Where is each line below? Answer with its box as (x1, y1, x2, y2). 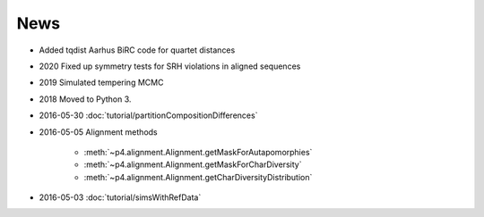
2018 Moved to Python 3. (39, 94, 132, 104)
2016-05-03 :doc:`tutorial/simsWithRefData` (39, 192, 202, 203)
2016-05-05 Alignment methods (39, 126, 158, 138)
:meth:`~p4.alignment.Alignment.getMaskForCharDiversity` (83, 159, 302, 170)
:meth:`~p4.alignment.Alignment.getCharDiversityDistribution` (83, 171, 313, 182)
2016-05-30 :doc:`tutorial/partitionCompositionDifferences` (39, 110, 258, 121)
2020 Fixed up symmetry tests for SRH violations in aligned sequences (39, 61, 301, 71)
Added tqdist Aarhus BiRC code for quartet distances (39, 45, 236, 55)
